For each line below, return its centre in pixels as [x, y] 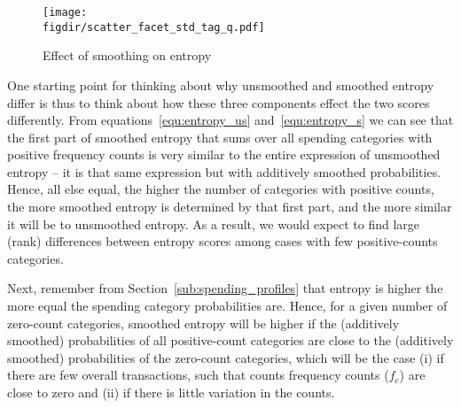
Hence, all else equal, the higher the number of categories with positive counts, [221, 189]
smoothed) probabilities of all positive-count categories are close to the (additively [230, 340]
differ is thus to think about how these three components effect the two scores [219, 102]
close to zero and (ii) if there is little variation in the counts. [171, 392]
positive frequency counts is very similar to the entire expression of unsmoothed [224, 154]
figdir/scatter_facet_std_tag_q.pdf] [154, 27]
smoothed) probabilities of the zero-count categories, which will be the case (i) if [226, 357]
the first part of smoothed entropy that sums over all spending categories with [220, 137]
